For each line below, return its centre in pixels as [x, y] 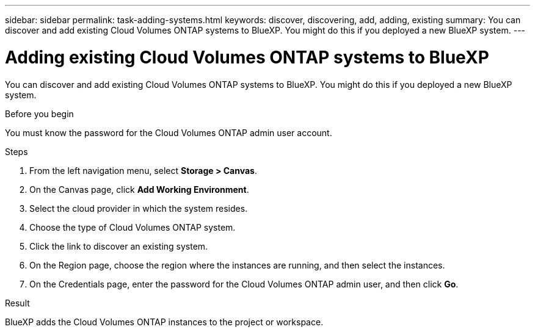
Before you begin [39, 114]
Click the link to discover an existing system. [119, 246]
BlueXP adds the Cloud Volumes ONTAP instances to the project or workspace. [164, 322]
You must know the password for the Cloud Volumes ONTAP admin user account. [169, 132]
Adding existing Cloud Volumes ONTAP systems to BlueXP [247, 57]
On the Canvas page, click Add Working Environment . [139, 189]
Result [17, 303]
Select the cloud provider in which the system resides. [139, 208]
